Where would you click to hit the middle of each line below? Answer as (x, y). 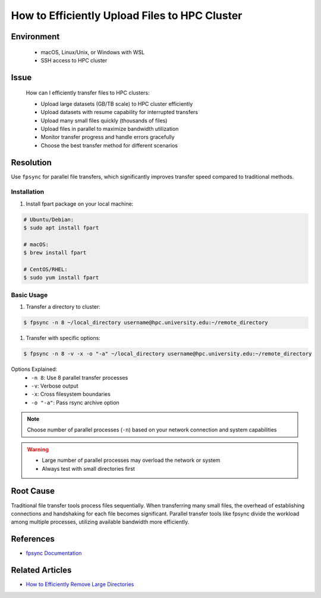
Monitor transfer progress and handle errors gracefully (108, 137)
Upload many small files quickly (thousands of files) (104, 120)
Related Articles (41, 570)
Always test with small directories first (88, 468)
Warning (38, 449)
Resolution (31, 163)
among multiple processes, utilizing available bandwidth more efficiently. (100, 522)
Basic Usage (29, 295)
